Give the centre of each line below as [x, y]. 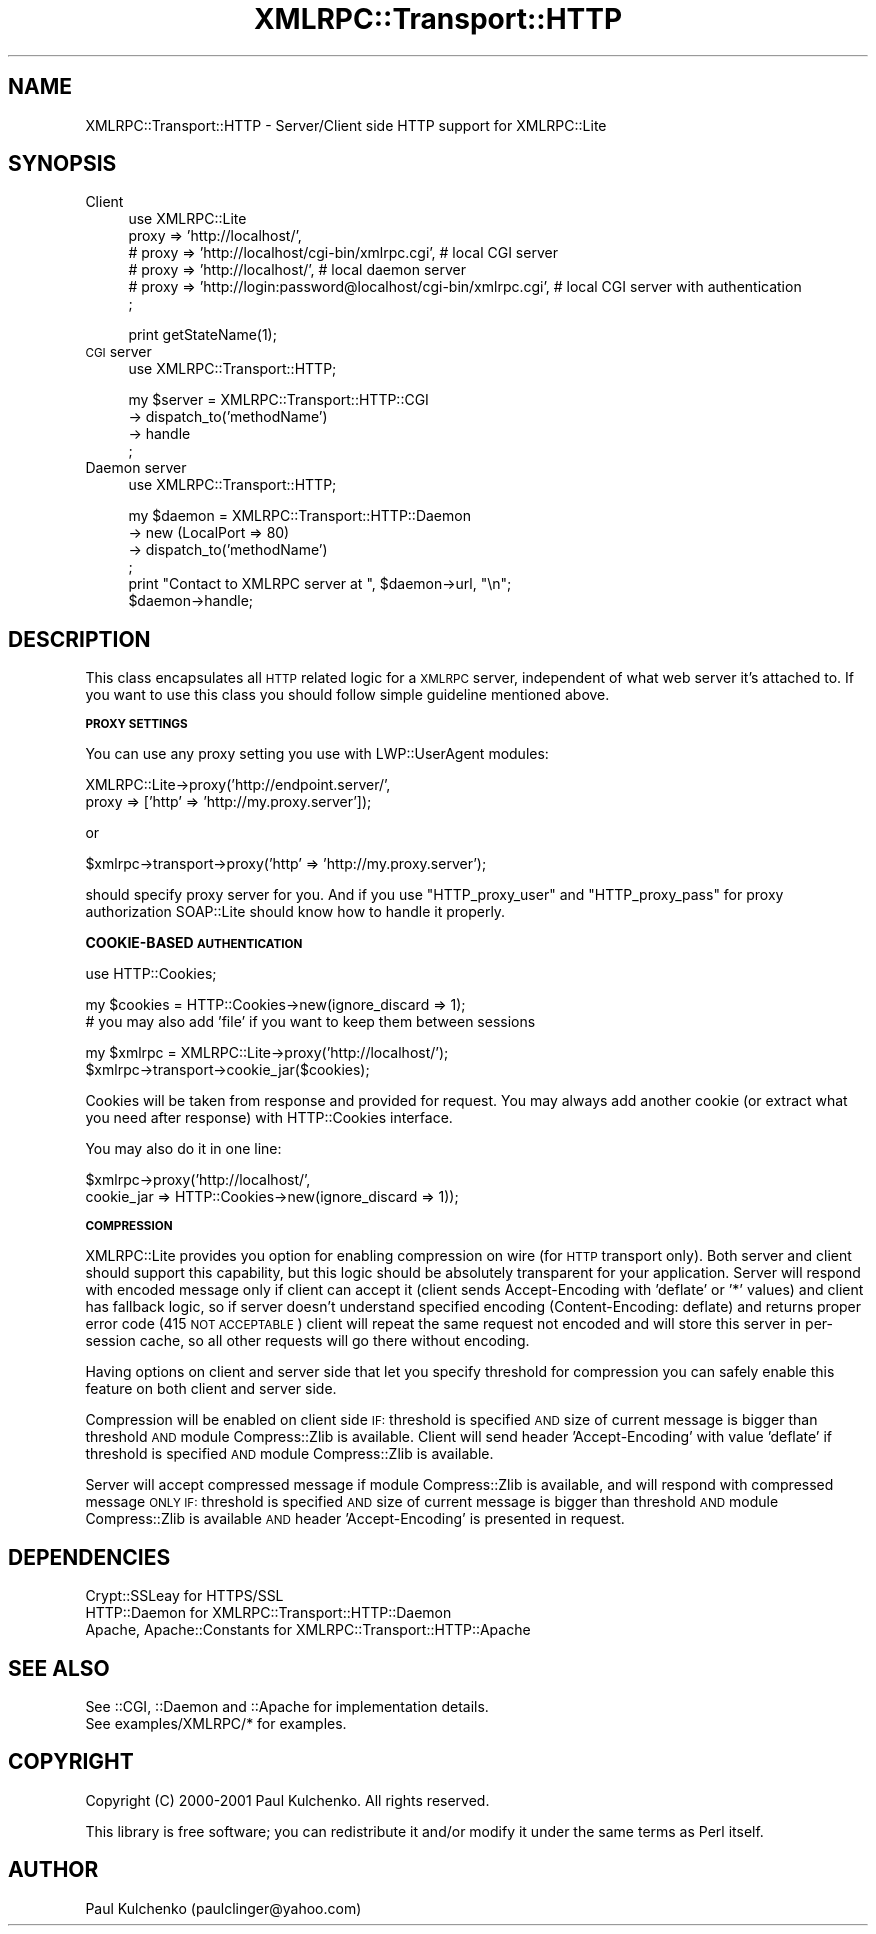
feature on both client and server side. [211, 1389]
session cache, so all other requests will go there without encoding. [307, 1341]
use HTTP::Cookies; [151, 974]
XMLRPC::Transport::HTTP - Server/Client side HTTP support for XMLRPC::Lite [346, 125]
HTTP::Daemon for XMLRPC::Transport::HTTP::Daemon [268, 1613]
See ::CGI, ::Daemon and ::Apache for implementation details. [287, 1706]
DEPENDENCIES [89, 1557]
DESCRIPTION [79, 639]
